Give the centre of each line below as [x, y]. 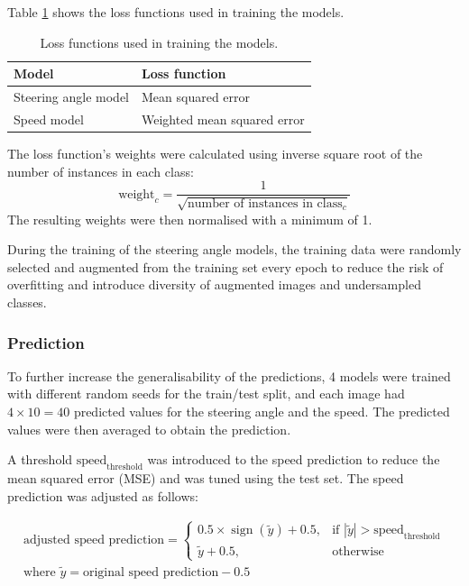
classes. [27, 302]
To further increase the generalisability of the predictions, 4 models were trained [229, 375]
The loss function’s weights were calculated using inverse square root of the [215, 153]
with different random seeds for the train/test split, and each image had [206, 394]
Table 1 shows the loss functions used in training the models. [176, 12]
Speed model [49, 119]
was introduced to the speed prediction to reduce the [294, 459]
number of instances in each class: [101, 171]
